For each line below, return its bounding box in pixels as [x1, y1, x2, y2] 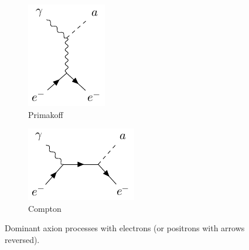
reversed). [5, 233, 40, 245]
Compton [28, 202, 62, 214]
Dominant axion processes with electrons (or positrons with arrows [5, 222, 245, 234]
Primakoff [28, 108, 63, 120]
